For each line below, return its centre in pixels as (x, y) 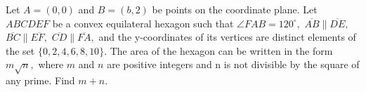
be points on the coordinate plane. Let (235, 9)
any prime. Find (40, 80)
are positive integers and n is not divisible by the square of (233, 64)
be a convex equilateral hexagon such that (143, 23)
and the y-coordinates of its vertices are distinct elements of (227, 37)
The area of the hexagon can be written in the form (221, 50)
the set (20, 50)
